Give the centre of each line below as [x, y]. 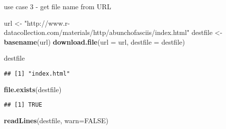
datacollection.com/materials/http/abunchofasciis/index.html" [97, 32]
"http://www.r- [47, 23]
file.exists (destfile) [33, 89]
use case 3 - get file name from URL [58, 6]
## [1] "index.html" [37, 73]
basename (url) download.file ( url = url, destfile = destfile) [95, 41]
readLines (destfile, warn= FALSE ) [56, 120]
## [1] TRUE [23, 105]
